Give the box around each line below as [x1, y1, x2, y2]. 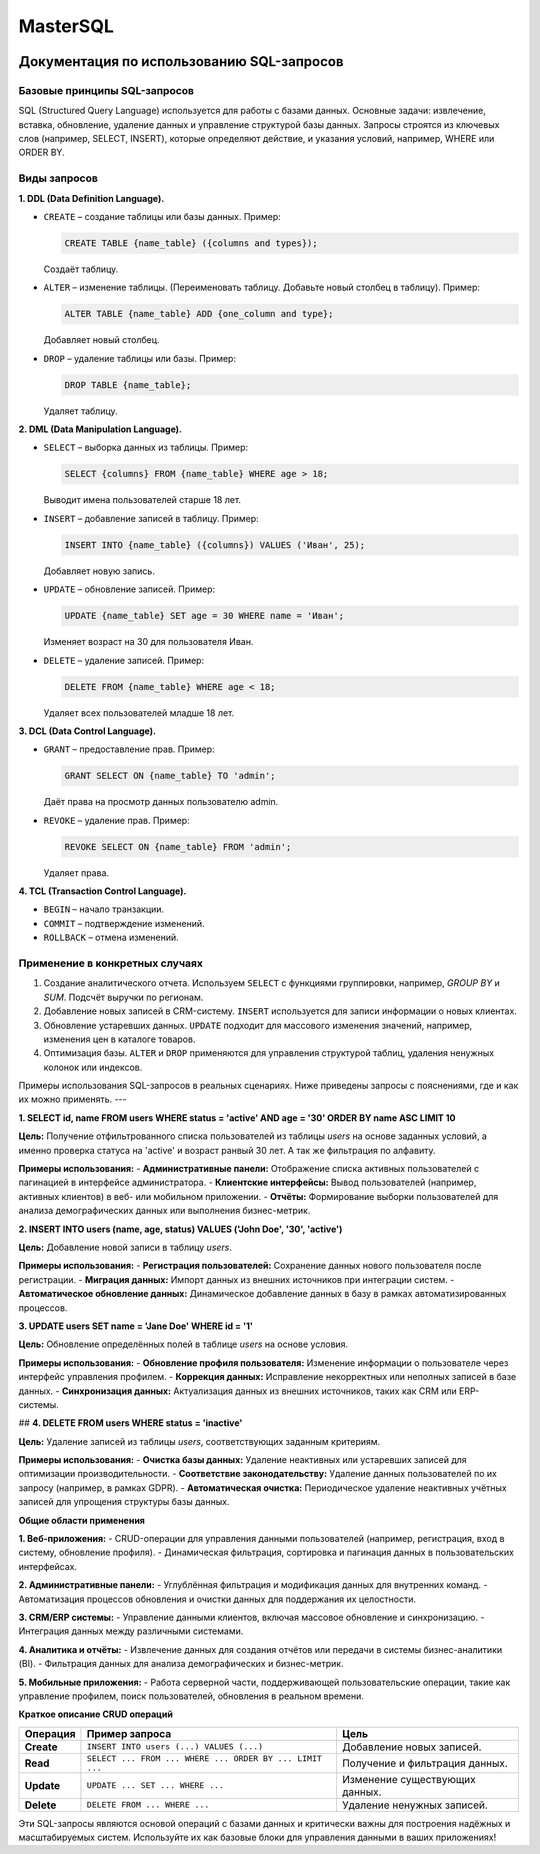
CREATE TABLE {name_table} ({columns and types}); [64, 238, 319, 249]
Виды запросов [18, 171, 99, 185]
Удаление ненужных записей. [341, 1798, 489, 1812]
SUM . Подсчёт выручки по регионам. [43, 991, 204, 1003]
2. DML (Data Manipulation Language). [18, 423, 183, 435]
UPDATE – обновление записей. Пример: [43, 583, 216, 595]
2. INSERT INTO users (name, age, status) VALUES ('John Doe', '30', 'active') [18, 1223, 343, 1235]
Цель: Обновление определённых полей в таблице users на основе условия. [18, 1338, 349, 1350]
